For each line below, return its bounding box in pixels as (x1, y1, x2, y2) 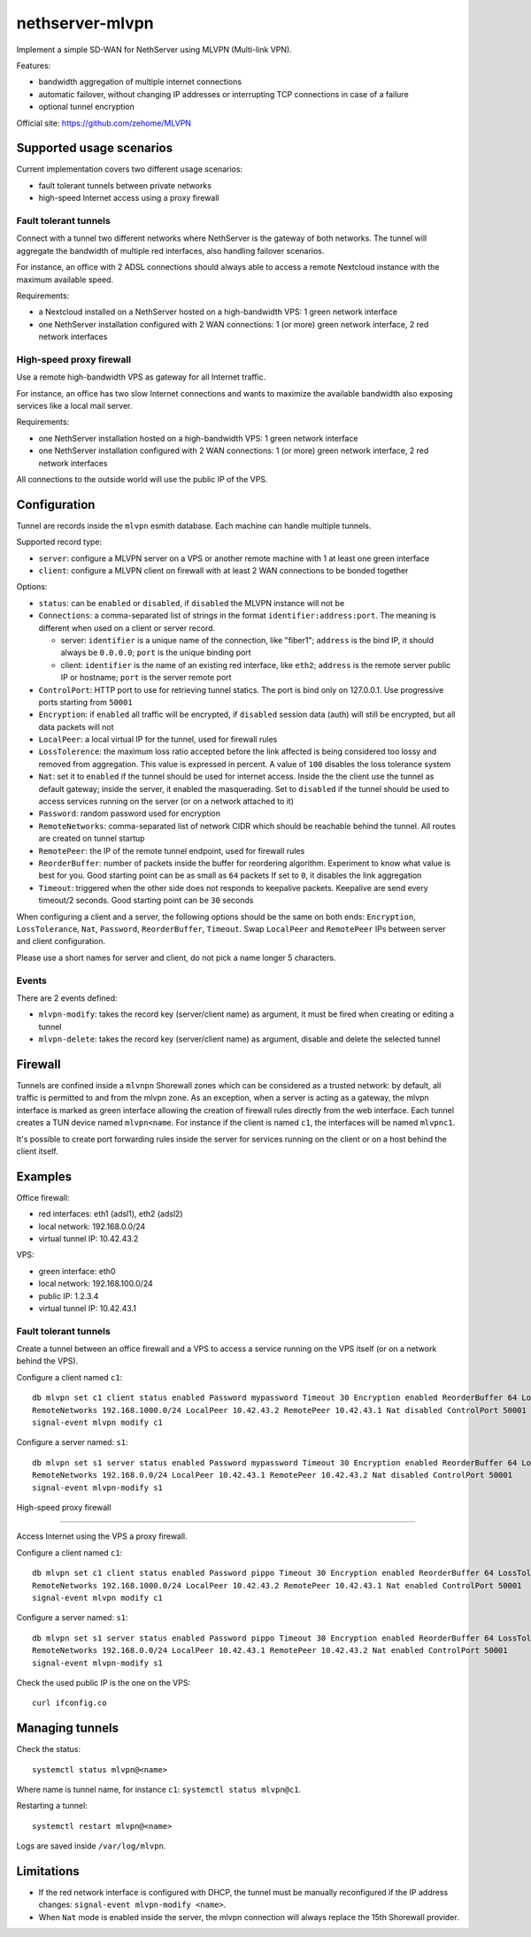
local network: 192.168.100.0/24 (38, 1279, 154, 1289)
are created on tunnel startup (38, 833, 145, 844)
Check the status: (16, 1744, 81, 1755)
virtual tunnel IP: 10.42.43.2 (38, 1233, 139, 1243)
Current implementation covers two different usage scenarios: (16, 164, 243, 174)
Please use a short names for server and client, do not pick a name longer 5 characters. (16, 952, 336, 963)
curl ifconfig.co (32, 1698, 107, 1708)
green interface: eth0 (38, 1265, 116, 1276)
